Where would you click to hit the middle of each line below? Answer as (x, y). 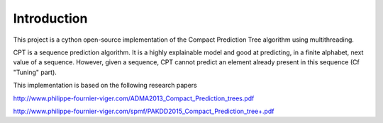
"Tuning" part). (35, 72)
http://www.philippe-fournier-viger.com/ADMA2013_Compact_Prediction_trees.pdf (134, 98)
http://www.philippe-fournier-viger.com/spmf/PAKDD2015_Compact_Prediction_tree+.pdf (144, 111)
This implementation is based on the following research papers (105, 86)
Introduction (50, 18)
